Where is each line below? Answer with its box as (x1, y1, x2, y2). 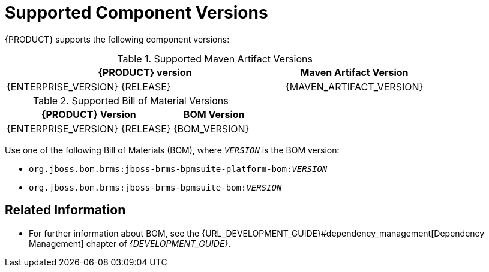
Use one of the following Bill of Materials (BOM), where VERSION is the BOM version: (5, 144, 340, 155)
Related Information (5, 203, 126, 218)
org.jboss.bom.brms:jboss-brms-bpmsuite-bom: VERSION (29, 182, 282, 192)
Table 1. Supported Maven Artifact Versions (117, 52, 313, 65)
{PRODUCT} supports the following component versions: (5, 34, 230, 44)
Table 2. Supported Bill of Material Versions (32, 94, 229, 107)
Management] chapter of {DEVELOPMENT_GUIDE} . (29, 238, 231, 249)
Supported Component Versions (5, 2, 268, 23)
